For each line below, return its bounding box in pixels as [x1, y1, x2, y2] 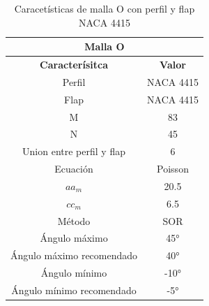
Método [57, 213, 91, 228]
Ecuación [54, 161, 93, 176]
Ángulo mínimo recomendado [11, 283, 137, 297]
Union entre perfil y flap [22, 144, 125, 159]
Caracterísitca [40, 57, 108, 72]
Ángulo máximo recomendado [10, 248, 138, 263]
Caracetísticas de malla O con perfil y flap [14, 1, 195, 15]
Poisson [157, 161, 189, 176]
